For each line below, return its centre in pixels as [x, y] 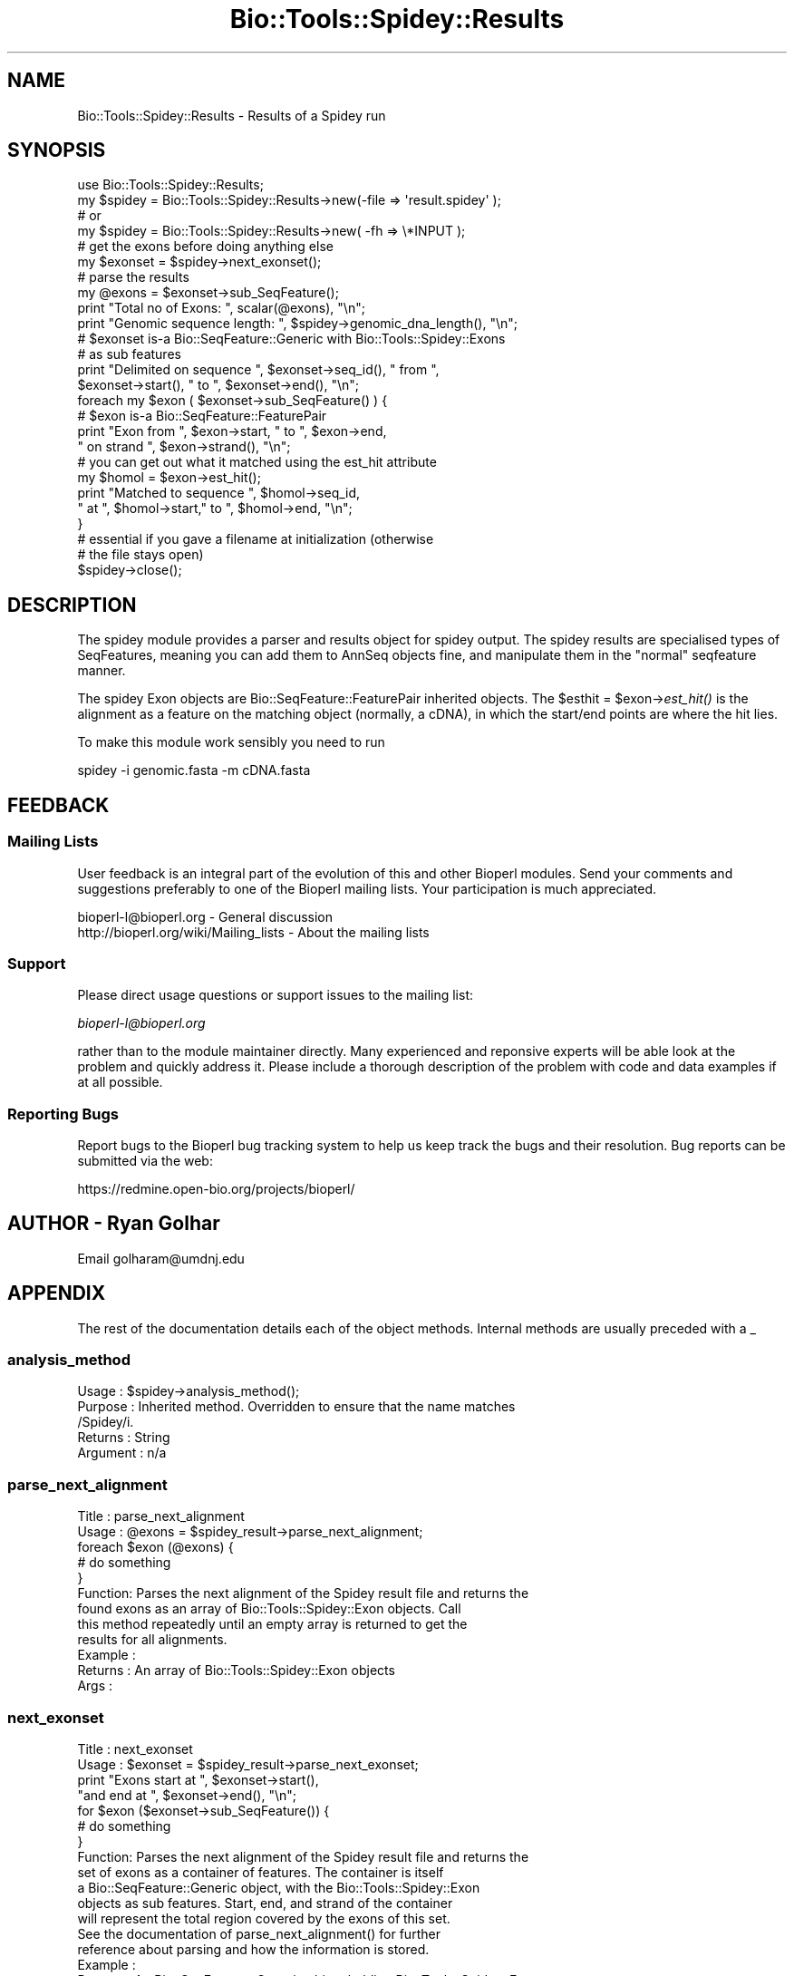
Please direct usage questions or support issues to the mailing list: [275, 995]
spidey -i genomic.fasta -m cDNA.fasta [194, 770]
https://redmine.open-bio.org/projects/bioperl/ [216, 1189]
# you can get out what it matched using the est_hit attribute [257, 462]
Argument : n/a [122, 1453]
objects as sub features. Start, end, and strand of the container [265, 1903]
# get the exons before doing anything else [205, 247]
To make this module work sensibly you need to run [231, 742]
